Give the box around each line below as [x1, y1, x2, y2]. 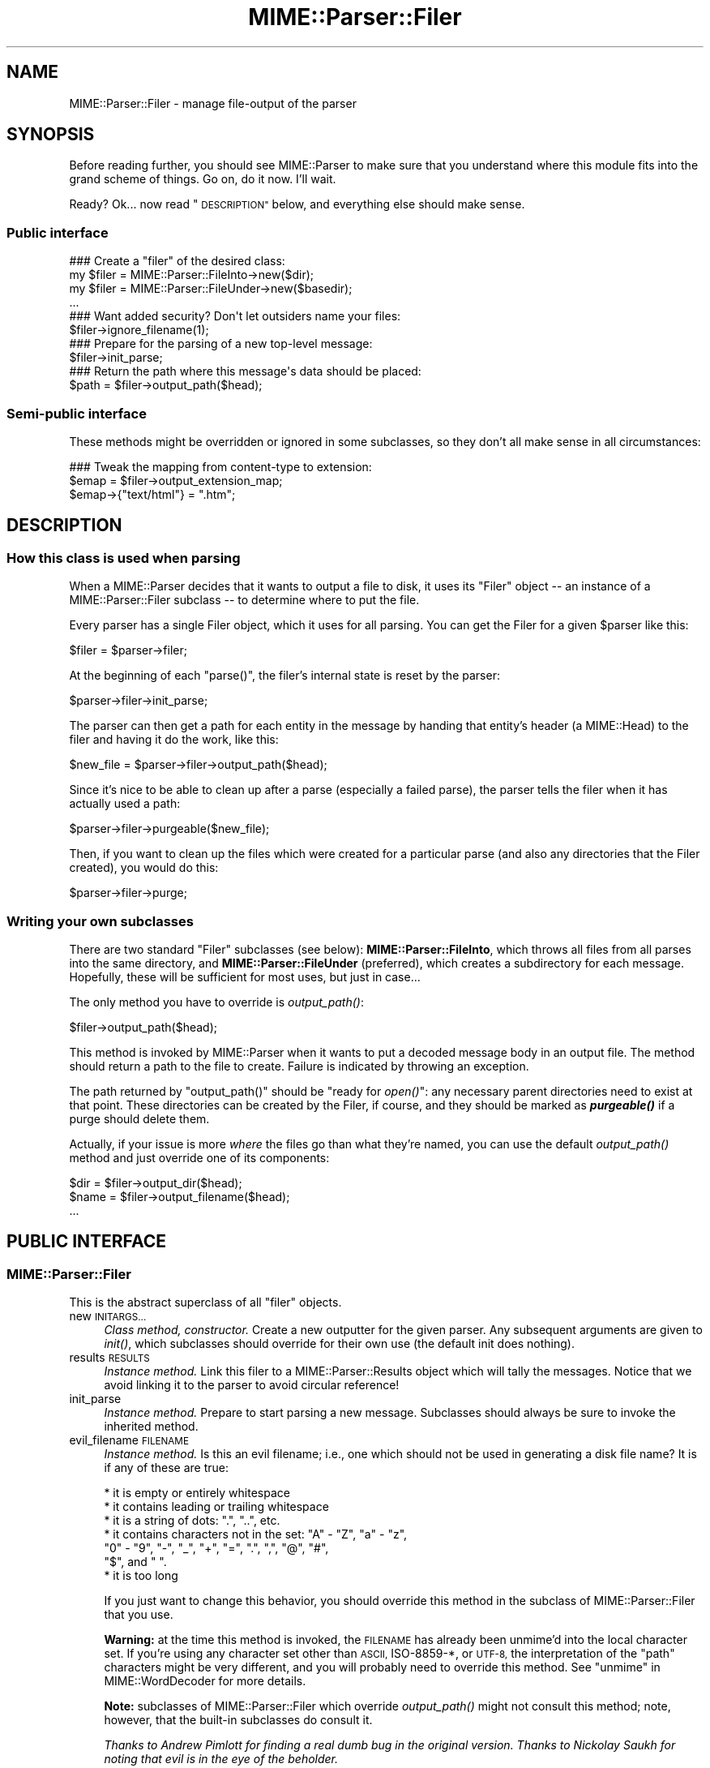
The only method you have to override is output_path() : [69, 994, 364, 1009]
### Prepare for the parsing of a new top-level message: [69, 337, 373, 351]
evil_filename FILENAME [69, 1433, 189, 1448]
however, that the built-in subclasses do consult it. [104, 1713, 373, 1727]
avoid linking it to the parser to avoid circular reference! [104, 1378, 400, 1393]
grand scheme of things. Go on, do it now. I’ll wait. [69, 172, 336, 187]
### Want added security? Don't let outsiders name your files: [69, 309, 401, 324]
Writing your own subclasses [6, 912, 194, 929]
